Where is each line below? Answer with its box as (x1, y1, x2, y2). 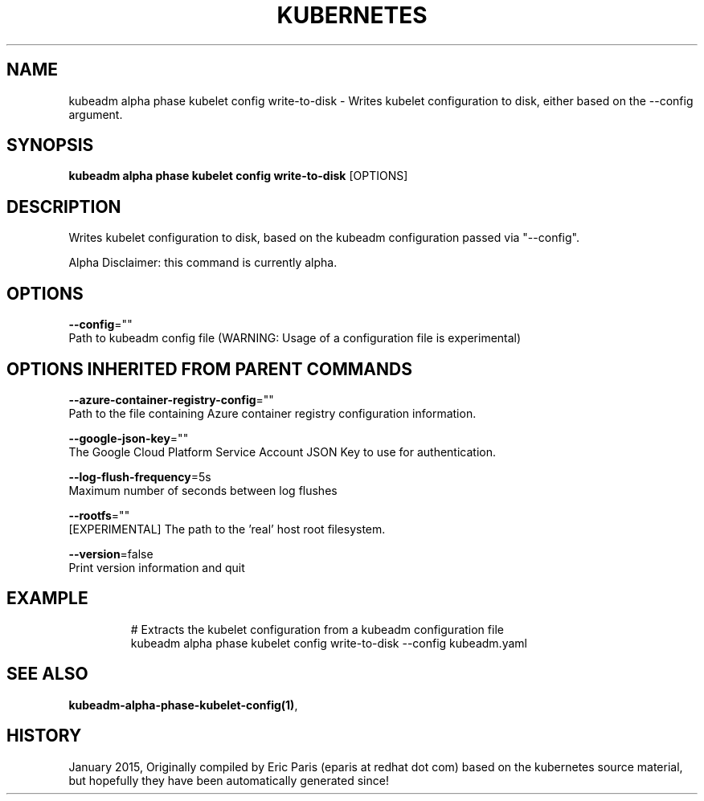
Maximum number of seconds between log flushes (68, 483, 338, 497)
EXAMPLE (6, 588, 88, 609)
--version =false (68, 546, 153, 561)
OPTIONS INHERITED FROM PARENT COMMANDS (6, 358, 412, 379)
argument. (68, 107, 123, 121)
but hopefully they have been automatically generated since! (68, 773, 389, 787)
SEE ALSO (6, 664, 88, 685)
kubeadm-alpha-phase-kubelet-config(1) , (68, 697, 298, 712)
